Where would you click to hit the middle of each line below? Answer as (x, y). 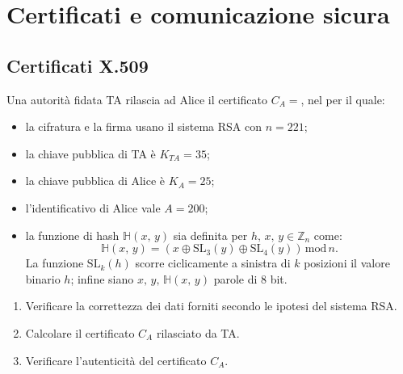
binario (43, 278)
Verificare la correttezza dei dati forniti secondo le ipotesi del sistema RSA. (211, 306)
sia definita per (210, 235)
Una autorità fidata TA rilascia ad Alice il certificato (137, 99)
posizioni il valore (347, 263)
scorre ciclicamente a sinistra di (213, 263)
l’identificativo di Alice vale (93, 207)
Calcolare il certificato (80, 332)
